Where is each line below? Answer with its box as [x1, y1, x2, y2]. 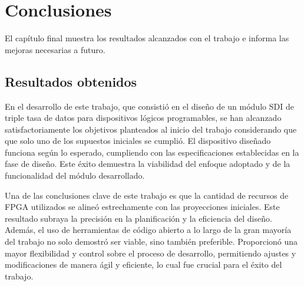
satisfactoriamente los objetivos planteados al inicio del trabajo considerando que [5, 123, 297, 135]
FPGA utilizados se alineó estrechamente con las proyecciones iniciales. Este [5, 200, 280, 213]
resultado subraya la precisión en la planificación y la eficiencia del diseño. [5, 212, 272, 224]
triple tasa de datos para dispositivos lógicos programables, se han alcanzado [5, 111, 282, 124]
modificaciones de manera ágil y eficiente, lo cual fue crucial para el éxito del [5, 258, 282, 271]
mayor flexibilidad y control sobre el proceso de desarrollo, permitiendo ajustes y [5, 246, 296, 259]
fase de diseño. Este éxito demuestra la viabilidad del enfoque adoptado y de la [5, 157, 290, 170]
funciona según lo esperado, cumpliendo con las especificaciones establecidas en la [5, 146, 299, 158]
